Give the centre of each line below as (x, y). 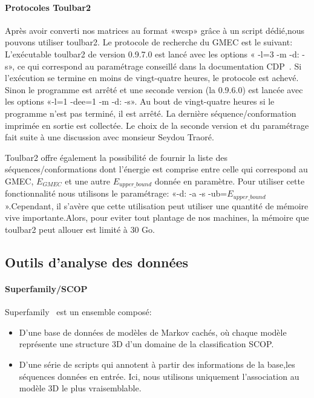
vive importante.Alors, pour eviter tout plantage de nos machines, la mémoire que (157, 217)
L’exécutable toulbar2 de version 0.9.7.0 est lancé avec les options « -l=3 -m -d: (152, 54)
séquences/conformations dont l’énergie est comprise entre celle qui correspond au (156, 169)
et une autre (87, 181)
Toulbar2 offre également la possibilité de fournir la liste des (116, 157)
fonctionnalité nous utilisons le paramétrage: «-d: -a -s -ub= (116, 193)
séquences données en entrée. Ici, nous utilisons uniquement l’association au (159, 376)
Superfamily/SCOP (46, 288)
